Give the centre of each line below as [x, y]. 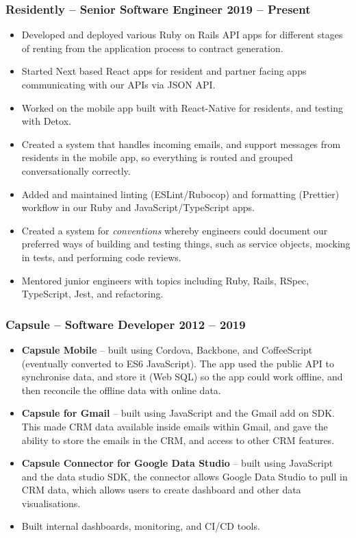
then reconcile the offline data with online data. [121, 390]
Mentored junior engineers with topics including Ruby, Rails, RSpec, [165, 280]
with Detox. [46, 121]
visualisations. [51, 503]
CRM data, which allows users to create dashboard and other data [161, 490]
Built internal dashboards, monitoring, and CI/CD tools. [141, 526]
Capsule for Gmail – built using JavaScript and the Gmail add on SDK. [178, 413]
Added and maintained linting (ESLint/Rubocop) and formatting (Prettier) [180, 194]
